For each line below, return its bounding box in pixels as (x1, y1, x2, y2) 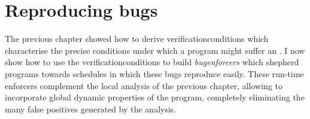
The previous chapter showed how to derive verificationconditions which (5, 32, 269, 45)
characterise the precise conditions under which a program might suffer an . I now (5, 44, 305, 56)
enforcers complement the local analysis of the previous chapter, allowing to (5, 79, 283, 91)
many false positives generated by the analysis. (5, 102, 177, 115)
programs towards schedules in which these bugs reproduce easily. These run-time (5, 67, 304, 80)
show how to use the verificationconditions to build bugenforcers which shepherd (5, 56, 299, 68)
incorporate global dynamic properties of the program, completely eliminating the (5, 91, 305, 103)
